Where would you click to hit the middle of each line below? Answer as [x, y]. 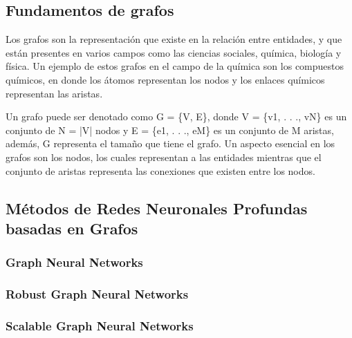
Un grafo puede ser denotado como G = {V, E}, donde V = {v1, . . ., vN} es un [176, 116]
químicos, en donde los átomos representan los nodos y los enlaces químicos [165, 79]
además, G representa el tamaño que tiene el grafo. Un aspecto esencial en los [170, 143]
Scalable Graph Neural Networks [100, 325]
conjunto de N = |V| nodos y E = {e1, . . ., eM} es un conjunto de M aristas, [170, 130]
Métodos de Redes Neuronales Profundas [157, 208]
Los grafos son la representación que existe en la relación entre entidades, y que [174, 39]
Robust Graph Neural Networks [97, 294]
